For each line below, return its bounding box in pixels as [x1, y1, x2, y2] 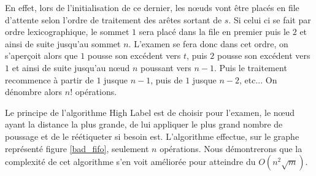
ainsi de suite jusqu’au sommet [5, 37, 121, 50]
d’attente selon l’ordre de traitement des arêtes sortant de [5, 13, 222, 26]
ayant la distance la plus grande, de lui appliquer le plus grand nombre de [5, 118, 283, 131]
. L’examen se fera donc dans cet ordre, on [128, 37, 288, 50]
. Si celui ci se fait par [228, 13, 311, 26]
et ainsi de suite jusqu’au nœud [12, 61, 130, 74]
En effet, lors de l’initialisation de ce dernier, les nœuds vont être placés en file [5, 1, 299, 13]
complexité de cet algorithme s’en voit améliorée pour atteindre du [5, 155, 256, 168]
